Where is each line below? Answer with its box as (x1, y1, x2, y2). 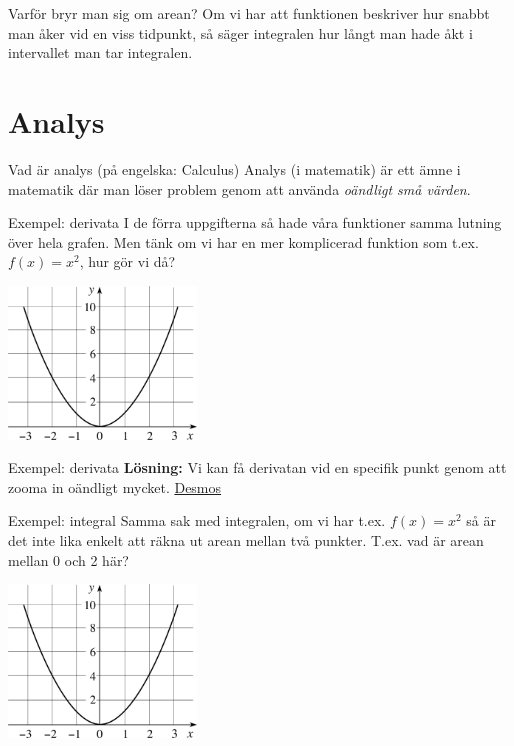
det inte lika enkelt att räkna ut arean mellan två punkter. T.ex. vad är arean (8, 529, 484, 550)
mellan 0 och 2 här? (8, 549, 129, 570)
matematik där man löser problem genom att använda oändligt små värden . (8, 178, 471, 199)
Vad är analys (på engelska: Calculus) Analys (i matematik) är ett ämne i (8, 158, 461, 179)
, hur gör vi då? (79, 251, 176, 272)
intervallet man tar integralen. (8, 42, 193, 63)
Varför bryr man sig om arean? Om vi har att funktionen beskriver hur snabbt (8, 3, 490, 23)
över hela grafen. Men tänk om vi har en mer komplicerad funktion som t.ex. (8, 231, 479, 252)
